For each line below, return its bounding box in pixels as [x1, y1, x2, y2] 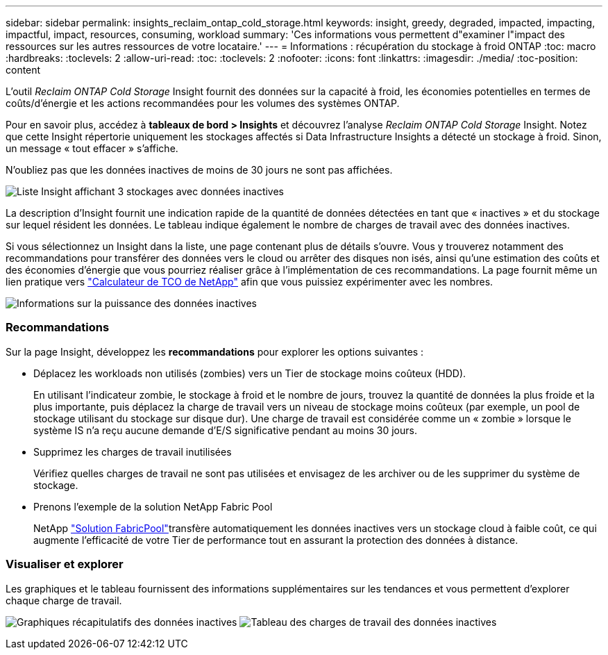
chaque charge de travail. [6, 594, 122, 606]
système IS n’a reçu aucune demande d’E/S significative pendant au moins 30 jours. [33, 424, 417, 436]
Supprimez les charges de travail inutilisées [33, 445, 232, 458]
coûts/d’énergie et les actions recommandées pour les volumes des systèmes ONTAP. [6, 97, 400, 109]
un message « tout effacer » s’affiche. [6, 142, 178, 154]
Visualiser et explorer [6, 557, 124, 572]
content [6, 64, 41, 76]
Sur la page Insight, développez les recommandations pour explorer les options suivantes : [6, 345, 424, 358]
